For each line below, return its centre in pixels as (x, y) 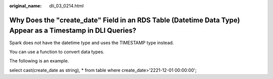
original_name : (26, 6)
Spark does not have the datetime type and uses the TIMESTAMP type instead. (92, 42)
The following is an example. (39, 61)
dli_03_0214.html (66, 6)
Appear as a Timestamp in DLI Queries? (73, 31)
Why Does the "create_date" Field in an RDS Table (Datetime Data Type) (125, 20)
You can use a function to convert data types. (57, 51)
